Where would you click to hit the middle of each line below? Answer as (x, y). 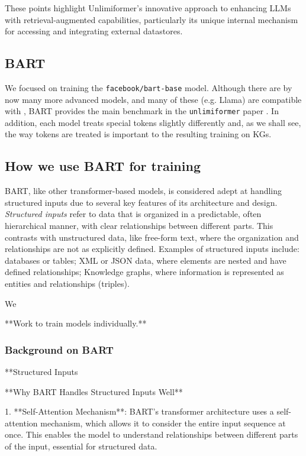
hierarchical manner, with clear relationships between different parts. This (139, 226)
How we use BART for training (103, 166)
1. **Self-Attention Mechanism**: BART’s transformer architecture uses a (139, 411)
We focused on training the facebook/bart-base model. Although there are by (149, 87)
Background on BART (59, 349)
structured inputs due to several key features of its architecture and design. (141, 202)
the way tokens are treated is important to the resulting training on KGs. (138, 134)
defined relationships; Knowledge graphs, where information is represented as (144, 272)
